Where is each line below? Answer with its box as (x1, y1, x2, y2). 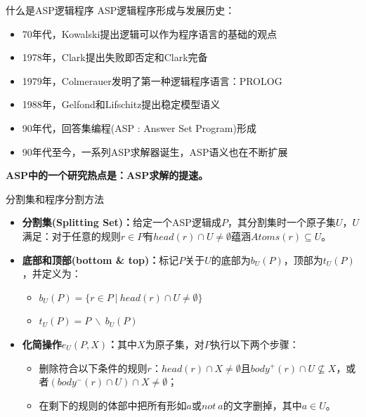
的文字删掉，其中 (223, 397, 302, 412)
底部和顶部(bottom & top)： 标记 (22, 252, 179, 267)
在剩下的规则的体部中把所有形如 (39, 397, 187, 412)
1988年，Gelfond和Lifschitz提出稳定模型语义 (22, 97, 221, 112)
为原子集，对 (145, 336, 204, 351)
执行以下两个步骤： (210, 336, 299, 351)
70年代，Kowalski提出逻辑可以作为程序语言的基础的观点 (22, 26, 277, 41)
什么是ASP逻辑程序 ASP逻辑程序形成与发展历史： (6, 3, 235, 17)
